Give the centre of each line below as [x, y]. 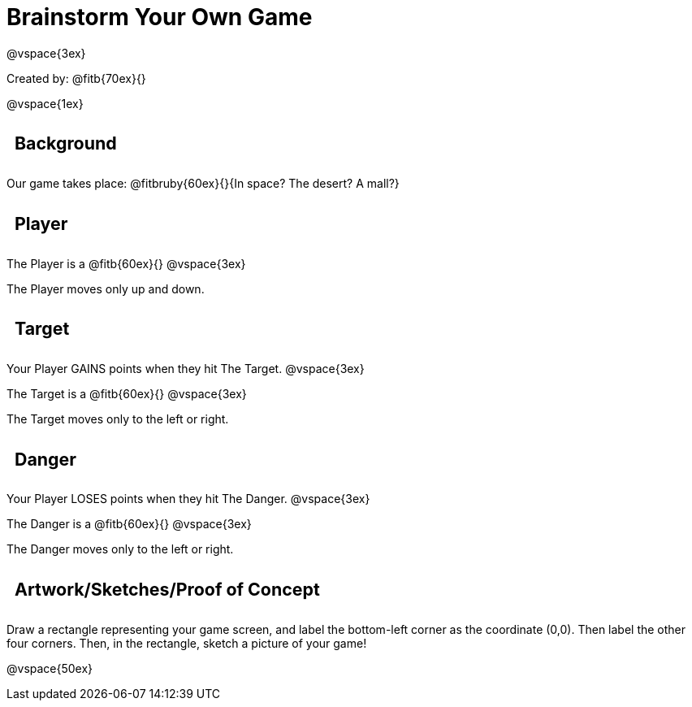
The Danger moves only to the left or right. [120, 549]
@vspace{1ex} [45, 103]
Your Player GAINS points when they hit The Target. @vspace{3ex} [186, 368]
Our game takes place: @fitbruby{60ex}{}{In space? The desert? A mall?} [203, 184]
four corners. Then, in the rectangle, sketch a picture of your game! [187, 643]
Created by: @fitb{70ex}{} [76, 78]
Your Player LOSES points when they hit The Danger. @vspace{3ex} [188, 499]
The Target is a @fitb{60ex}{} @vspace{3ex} [127, 393]
